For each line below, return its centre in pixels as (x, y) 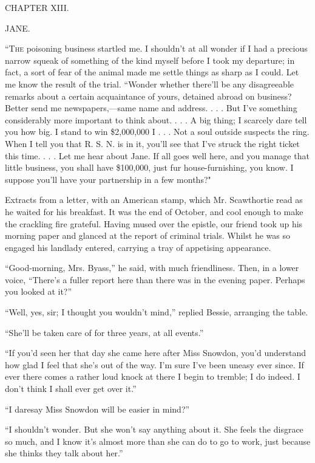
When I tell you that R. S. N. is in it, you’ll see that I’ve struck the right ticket (152, 143)
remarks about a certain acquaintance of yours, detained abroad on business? (148, 96)
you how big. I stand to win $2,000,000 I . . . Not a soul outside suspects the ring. (157, 132)
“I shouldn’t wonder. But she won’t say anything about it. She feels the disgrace (154, 429)
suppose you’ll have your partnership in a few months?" (108, 179)
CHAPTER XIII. (37, 7)
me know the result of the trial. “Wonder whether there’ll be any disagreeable (149, 84)
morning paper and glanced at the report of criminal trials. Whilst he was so (147, 235)
